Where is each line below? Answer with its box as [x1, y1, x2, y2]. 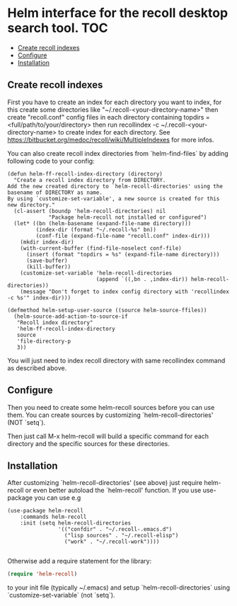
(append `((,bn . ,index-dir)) [96, 275, 189, 282]
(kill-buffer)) [25, 263, 71, 270]
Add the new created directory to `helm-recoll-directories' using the [7, 183, 223, 190]
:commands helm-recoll [20, 513, 87, 521]
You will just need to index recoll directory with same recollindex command [7, 356, 226, 365]
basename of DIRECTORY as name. [7, 189, 103, 196]
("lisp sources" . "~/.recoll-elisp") [64, 532, 179, 539]
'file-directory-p [16, 338, 71, 345]
